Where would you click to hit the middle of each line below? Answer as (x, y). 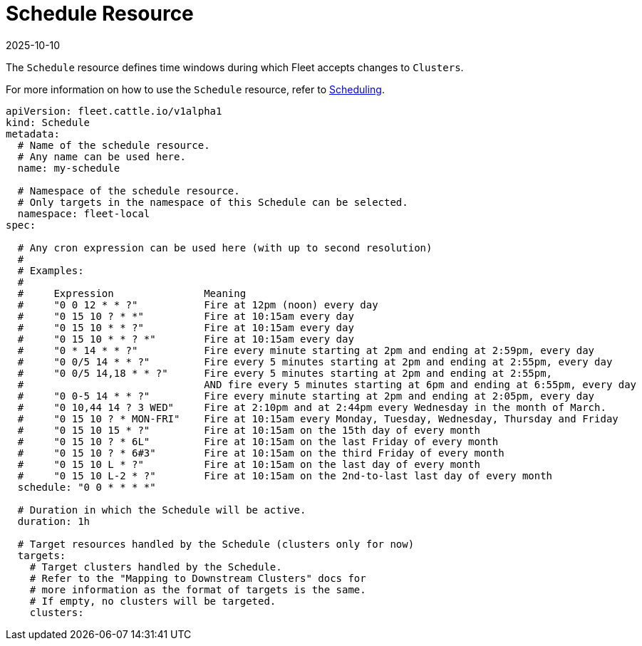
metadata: (33, 134)
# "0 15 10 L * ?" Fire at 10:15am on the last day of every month (249, 464)
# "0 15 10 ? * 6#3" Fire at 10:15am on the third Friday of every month (261, 453)
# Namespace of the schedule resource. (129, 191)
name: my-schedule (69, 168)
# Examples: (51, 270)
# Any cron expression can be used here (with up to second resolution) (225, 248)
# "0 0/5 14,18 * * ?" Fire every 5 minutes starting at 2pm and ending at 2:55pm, (285, 373)
